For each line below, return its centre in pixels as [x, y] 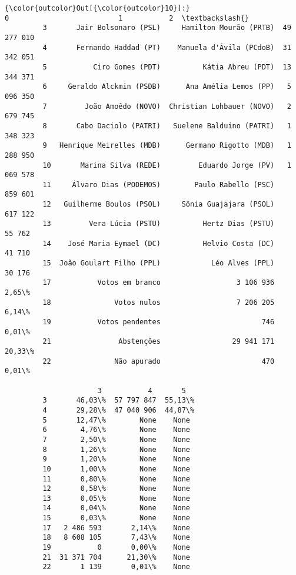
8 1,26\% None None [116, 449]
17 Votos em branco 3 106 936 [159, 283]
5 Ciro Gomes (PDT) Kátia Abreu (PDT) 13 [167, 67]
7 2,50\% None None [116, 439]
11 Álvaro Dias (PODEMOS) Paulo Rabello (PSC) [159, 185]
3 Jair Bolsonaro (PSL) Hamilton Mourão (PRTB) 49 [167, 28]
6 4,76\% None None [116, 430]
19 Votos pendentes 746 [159, 322]
